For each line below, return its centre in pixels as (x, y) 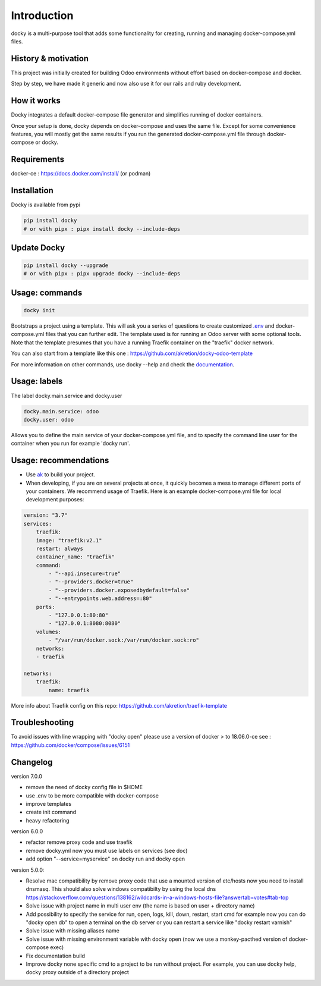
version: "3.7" (45, 515)
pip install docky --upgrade (66, 266)
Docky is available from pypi (45, 205)
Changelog (32, 762)
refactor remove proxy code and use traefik (79, 842)
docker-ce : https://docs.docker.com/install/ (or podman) (81, 174)
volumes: (49, 632)
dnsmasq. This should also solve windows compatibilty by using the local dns (121, 889)
